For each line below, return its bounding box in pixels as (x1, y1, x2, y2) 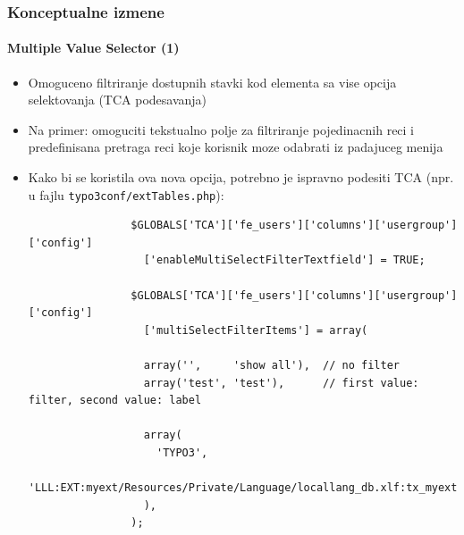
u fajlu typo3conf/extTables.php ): (28, 185, 224, 204)
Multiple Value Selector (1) (7, 38, 180, 57)
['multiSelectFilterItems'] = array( (143, 323, 368, 337)
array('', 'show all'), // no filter (143, 359, 401, 372)
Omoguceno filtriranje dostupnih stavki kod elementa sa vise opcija (28, 72, 397, 91)
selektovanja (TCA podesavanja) (28, 90, 207, 109)
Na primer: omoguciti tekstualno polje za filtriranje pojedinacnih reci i (28, 120, 415, 138)
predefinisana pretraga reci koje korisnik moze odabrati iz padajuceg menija (28, 138, 443, 156)
